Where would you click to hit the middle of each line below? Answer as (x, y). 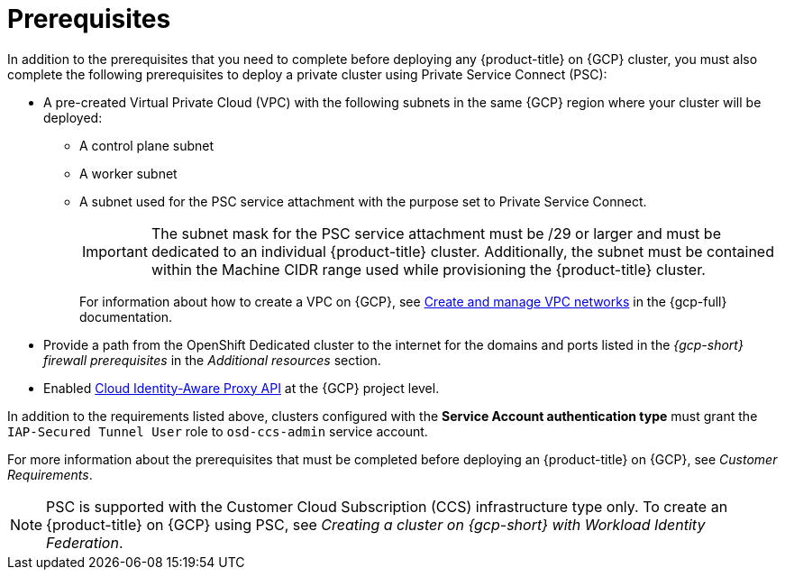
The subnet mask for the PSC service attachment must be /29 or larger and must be (436, 233)
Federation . (85, 542)
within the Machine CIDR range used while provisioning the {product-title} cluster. (428, 269)
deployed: (73, 117)
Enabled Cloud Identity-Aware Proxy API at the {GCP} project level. (242, 388)
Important (115, 251)
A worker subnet (128, 173)
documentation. (126, 316)
